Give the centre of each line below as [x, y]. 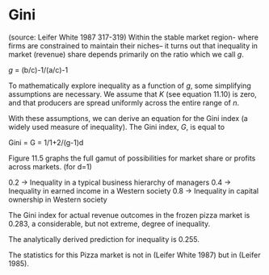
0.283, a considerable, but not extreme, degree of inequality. [109, 223]
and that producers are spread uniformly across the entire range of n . [124, 102]
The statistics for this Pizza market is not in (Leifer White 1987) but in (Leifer [134, 255]
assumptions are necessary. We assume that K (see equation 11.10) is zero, [132, 94]
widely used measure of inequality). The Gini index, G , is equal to [116, 127]
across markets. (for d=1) [50, 166]
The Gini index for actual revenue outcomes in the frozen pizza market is [129, 215]
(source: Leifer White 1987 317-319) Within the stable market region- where [134, 37]
